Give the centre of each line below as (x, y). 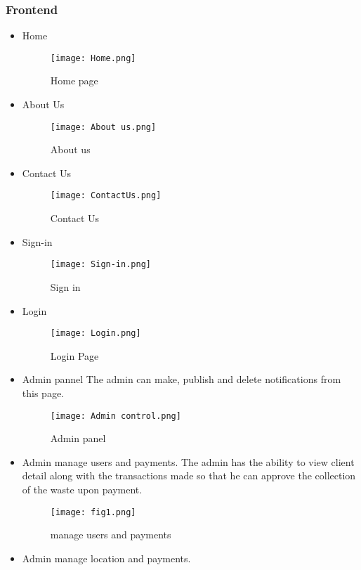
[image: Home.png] (93, 58)
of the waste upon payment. (82, 489)
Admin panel (78, 438)
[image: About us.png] (103, 127)
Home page (74, 80)
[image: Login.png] (96, 333)
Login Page (74, 355)
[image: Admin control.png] (116, 416)
